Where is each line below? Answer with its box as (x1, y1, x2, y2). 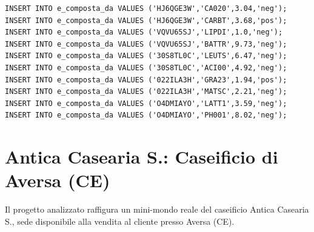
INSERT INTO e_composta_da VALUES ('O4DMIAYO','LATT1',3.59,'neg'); (5, 99, 287, 108)
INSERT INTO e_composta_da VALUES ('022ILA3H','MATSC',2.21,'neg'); (5, 87, 287, 96)
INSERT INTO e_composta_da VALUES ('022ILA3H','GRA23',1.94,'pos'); (5, 75, 287, 84)
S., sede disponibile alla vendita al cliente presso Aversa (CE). (5, 214, 235, 227)
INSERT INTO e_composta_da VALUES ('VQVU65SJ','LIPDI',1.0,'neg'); (5, 28, 283, 37)
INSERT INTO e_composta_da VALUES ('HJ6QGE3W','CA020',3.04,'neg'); (5, 4, 287, 13)
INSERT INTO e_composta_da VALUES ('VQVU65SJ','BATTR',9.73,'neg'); (5, 39, 287, 48)
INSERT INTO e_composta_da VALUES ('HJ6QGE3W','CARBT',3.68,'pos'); (5, 16, 287, 25)
